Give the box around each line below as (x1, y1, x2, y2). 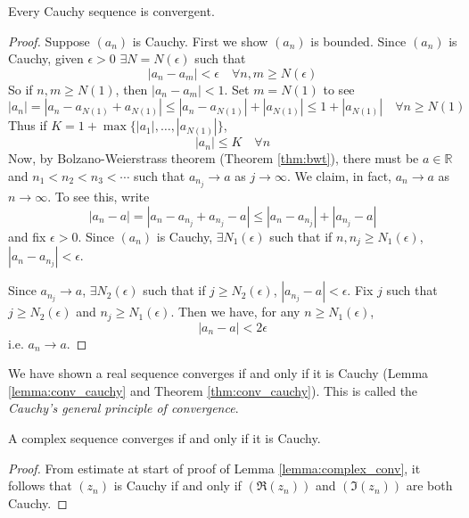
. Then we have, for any (170, 302, 300, 321)
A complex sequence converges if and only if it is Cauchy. (8, 428, 321, 447)
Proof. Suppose (8, 31, 90, 50)
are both (406, 476, 453, 495)
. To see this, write (47, 187, 150, 206)
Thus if (8, 116, 47, 135)
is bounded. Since (310, 31, 407, 50)
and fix (8, 226, 46, 245)
